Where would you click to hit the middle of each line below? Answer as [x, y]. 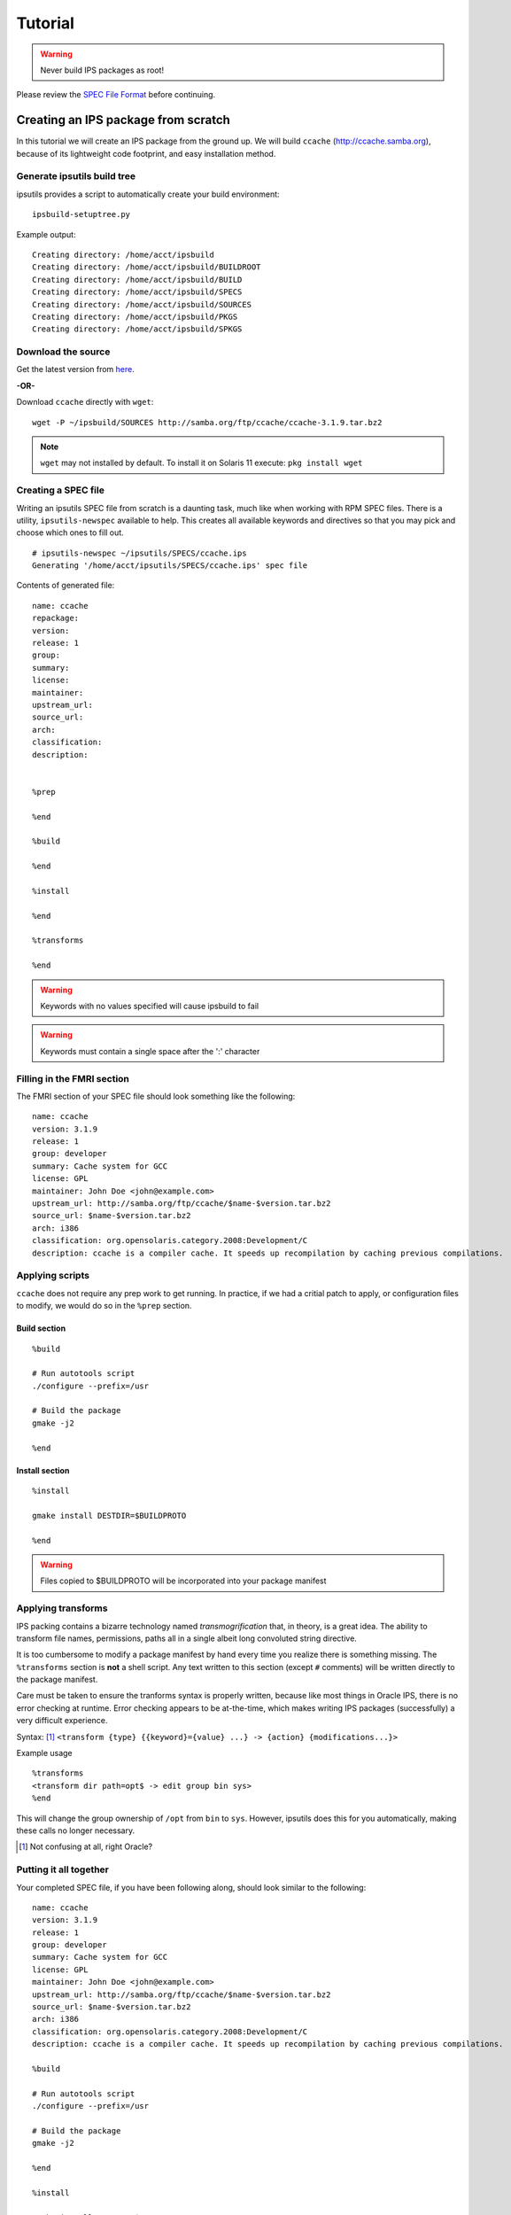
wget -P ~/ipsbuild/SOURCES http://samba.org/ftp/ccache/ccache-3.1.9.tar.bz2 [207, 422]
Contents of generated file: [66, 586]
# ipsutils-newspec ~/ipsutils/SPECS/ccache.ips [139, 553]
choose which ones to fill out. [70, 532]
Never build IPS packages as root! [102, 70]
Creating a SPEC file [61, 490]
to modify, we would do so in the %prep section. [104, 1306]
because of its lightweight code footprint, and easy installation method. [146, 153]
